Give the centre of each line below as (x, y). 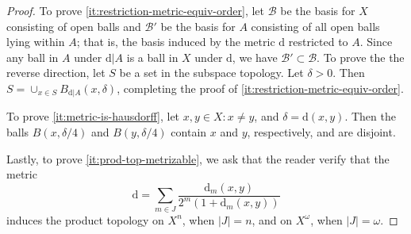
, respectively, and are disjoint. (321, 132)
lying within (36, 42)
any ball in (33, 57)
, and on (272, 219)
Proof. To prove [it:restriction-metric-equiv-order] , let (135, 10)
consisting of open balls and (74, 26)
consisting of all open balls (315, 26)
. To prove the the (361, 57)
